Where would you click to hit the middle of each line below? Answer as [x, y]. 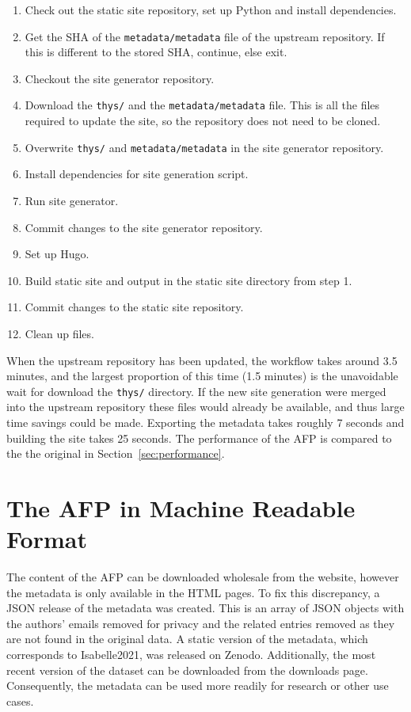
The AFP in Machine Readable [181, 507]
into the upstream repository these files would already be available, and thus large [205, 407]
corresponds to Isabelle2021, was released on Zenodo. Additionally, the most [191, 654]
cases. [20, 701]
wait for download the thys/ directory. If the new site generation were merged [196, 391]
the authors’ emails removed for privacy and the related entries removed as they [201, 623]
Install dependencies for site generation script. [137, 174]
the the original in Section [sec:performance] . [116, 453]
